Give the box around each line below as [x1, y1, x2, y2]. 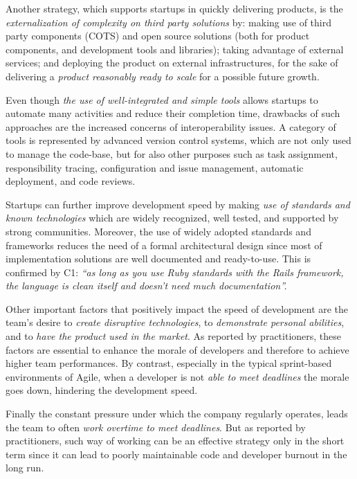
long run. [6, 460, 44, 475]
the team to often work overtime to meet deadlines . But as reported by [6, 419, 306, 434]
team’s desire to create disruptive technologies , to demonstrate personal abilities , [6, 315, 345, 329]
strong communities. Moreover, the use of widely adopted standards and [6, 224, 311, 238]
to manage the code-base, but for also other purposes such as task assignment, [6, 146, 338, 161]
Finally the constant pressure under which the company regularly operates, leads [6, 406, 348, 421]
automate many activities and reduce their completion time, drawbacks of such [6, 106, 340, 120]
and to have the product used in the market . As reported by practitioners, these [6, 329, 342, 343]
